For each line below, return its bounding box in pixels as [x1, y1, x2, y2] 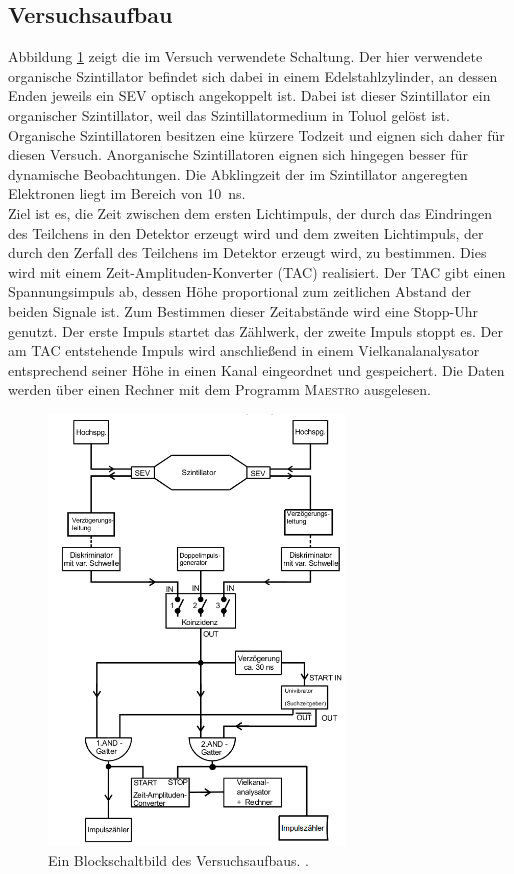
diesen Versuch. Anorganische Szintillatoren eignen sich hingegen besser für [8, 144, 468, 165]
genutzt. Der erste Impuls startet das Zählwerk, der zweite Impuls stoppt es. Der [8, 320, 503, 341]
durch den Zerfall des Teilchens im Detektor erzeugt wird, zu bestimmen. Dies [8, 242, 487, 263]
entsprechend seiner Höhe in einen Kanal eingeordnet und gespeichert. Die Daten [8, 359, 505, 380]
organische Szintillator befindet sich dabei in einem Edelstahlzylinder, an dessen [8, 65, 498, 86]
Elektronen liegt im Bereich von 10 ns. [8, 183, 246, 204]
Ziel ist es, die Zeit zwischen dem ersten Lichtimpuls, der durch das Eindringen [8, 202, 492, 223]
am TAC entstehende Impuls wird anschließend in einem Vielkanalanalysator [8, 340, 480, 361]
